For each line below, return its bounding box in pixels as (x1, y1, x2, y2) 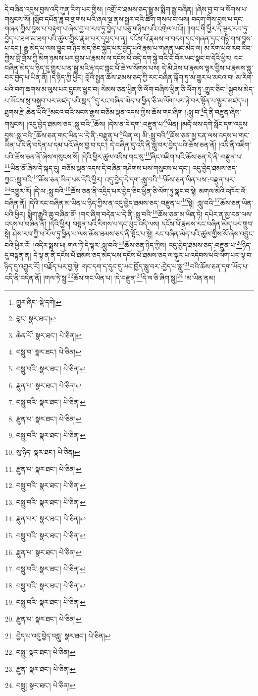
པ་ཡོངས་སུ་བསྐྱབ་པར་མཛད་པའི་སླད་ (4, 95, 92, 105)
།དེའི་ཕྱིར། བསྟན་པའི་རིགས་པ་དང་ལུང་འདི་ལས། (49, 218, 159, 229)
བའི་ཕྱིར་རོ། (4, 239, 31, 250)
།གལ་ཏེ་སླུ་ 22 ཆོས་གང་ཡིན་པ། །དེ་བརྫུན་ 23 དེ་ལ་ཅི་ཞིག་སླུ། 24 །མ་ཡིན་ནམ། (43, 271, 215, 283)
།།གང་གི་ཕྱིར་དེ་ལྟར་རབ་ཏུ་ (187, 23, 249, 34)
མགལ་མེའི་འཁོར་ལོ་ (199, 186, 247, 196)
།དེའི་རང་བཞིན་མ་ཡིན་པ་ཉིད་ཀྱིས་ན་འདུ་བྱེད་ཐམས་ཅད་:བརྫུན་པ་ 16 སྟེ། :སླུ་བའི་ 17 (28, 196, 220, 208)
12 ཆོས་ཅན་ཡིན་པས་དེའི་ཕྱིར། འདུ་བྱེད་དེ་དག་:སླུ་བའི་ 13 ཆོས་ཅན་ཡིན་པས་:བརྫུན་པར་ (33, 173, 235, 184)
